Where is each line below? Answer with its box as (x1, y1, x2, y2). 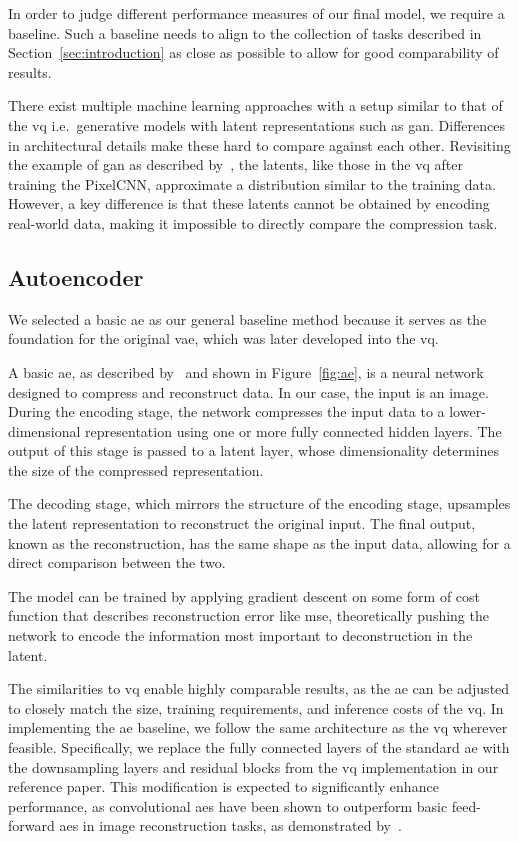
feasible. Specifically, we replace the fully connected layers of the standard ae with (8, 737, 510, 758)
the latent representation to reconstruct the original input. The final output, (8, 513, 476, 534)
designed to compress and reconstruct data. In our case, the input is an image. (8, 381, 489, 402)
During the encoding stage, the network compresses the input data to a (8, 401, 445, 422)
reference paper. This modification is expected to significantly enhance (8, 776, 439, 797)
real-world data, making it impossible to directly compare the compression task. (8, 212, 498, 233)
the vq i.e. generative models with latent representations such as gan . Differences (8, 114, 506, 135)
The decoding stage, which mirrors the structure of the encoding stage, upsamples (8, 493, 511, 514)
